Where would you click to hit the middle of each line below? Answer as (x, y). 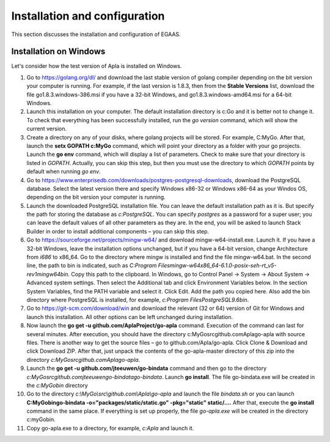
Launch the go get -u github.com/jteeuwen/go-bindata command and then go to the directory (147, 368)
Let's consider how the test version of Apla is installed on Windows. (97, 66)
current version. (47, 129)
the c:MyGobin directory (57, 385)
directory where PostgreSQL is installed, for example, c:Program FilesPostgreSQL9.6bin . (138, 300)
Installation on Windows (58, 52)
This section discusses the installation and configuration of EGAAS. (96, 34)
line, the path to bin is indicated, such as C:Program (92, 265)
